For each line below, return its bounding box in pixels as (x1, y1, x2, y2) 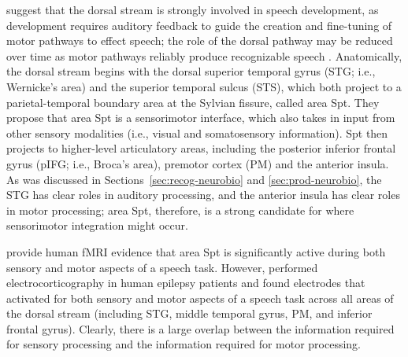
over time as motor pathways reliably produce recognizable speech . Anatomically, (6, 47, 402, 64)
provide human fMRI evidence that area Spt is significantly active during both (6, 243, 386, 259)
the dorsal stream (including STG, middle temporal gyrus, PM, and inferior (6, 305, 373, 322)
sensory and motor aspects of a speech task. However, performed (6, 259, 318, 275)
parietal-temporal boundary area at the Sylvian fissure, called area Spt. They (6, 94, 380, 110)
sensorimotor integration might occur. (6, 217, 188, 234)
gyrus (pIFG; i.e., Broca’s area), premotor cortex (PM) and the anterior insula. (6, 155, 389, 171)
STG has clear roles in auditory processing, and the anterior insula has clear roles (6, 186, 400, 203)
